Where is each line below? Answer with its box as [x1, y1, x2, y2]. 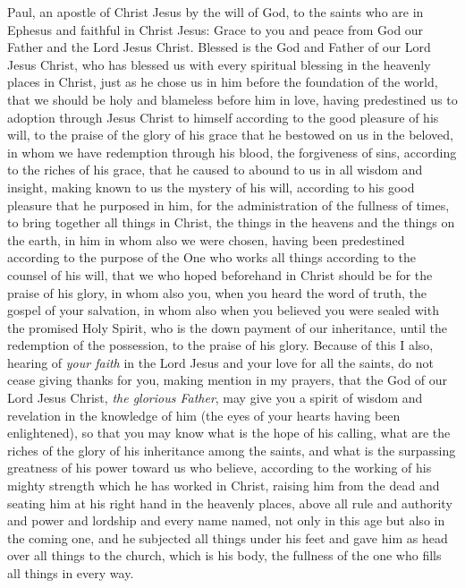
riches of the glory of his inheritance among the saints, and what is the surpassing [7, 440, 456, 459]
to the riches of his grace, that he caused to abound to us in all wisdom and [7, 160, 423, 179]
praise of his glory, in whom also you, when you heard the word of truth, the [7, 283, 427, 302]
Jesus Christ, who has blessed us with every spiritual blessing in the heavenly [7, 55, 431, 73]
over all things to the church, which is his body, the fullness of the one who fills [7, 546, 442, 565]
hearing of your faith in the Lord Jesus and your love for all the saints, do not [7, 353, 434, 371]
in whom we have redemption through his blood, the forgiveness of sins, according [7, 142, 457, 161]
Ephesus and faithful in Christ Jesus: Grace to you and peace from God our [7, 20, 424, 38]
